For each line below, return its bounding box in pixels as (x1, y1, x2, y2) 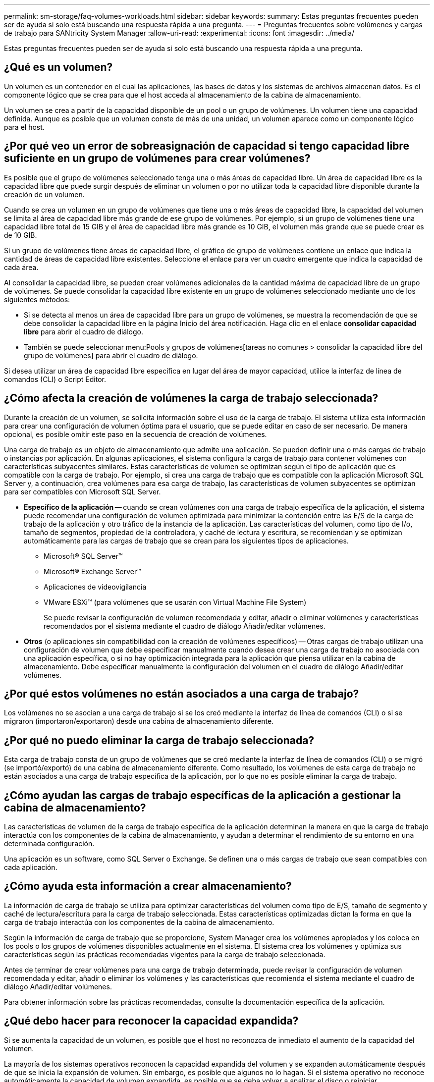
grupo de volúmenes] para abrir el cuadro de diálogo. (24, 351, 198, 360)
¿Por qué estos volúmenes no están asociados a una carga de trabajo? (4, 687, 359, 700)
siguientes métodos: (4, 295, 70, 304)
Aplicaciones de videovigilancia (44, 582, 147, 591)
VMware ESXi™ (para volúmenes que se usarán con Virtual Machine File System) (44, 597, 307, 606)
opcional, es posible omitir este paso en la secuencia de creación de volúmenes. (4, 430, 267, 438)
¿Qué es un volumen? (4, 61, 113, 74)
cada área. (4, 263, 39, 271)
